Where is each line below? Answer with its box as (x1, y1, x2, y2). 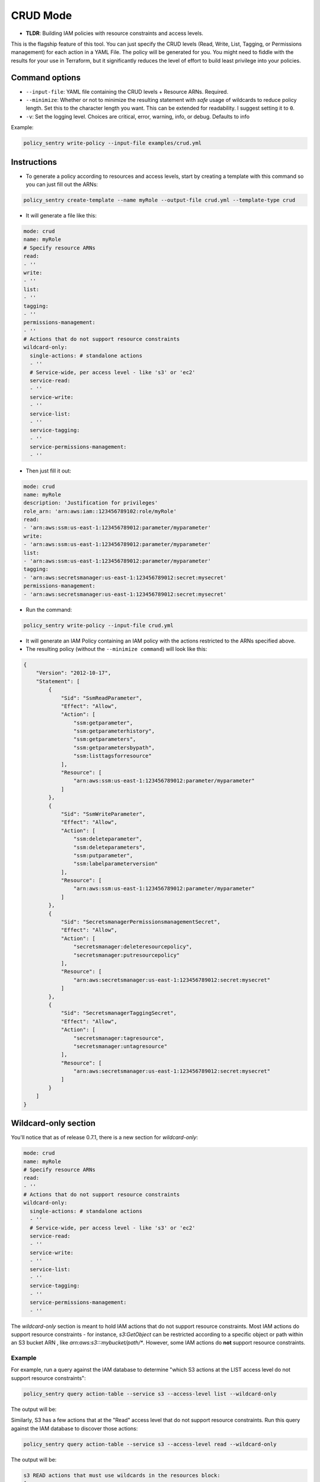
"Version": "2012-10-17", (36, 670, 111, 676)
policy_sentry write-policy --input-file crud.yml (23, 622, 174, 628)
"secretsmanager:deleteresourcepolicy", (73, 943, 193, 950)
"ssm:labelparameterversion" (73, 860, 158, 867)
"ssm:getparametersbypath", (73, 744, 155, 751)
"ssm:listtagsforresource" (73, 753, 152, 759)
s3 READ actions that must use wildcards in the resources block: (23, 1472, 220, 1478)
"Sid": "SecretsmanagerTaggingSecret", (60, 1010, 177, 1017)
